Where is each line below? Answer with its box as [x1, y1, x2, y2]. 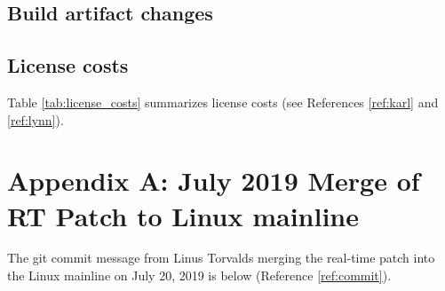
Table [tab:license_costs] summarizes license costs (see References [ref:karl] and [7, 92, 439, 111]
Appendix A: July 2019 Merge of [7, 162, 420, 199]
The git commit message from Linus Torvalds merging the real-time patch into [7, 248, 435, 267]
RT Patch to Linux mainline [7, 197, 359, 233]
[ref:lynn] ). [7, 110, 64, 129]
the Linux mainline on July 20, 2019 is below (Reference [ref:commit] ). [7, 266, 392, 285]
